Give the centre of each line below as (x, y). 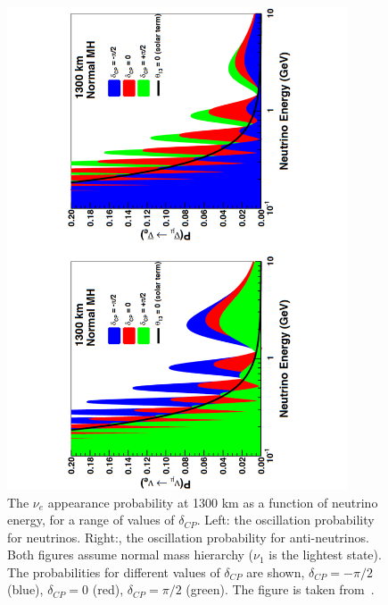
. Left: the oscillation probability (285, 520)
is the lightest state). (325, 555)
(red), (108, 589)
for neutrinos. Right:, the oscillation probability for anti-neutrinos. (188, 537)
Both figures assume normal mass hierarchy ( (131, 555)
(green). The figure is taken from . (280, 589)
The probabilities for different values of (114, 571)
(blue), (25, 589)
